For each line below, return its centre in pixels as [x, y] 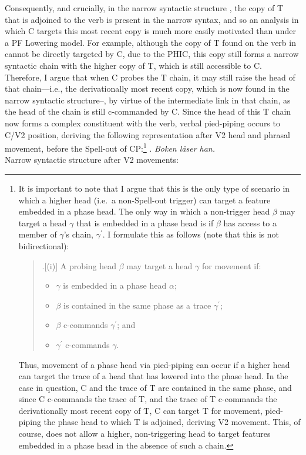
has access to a [250, 223]
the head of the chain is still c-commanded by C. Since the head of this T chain [148, 111]
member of [38, 234]
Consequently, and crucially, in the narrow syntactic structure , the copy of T [144, 8]
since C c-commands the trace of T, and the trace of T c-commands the [148, 399]
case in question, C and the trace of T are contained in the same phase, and [155, 387]
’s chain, [78, 234]
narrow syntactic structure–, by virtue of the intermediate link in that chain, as [148, 100]
